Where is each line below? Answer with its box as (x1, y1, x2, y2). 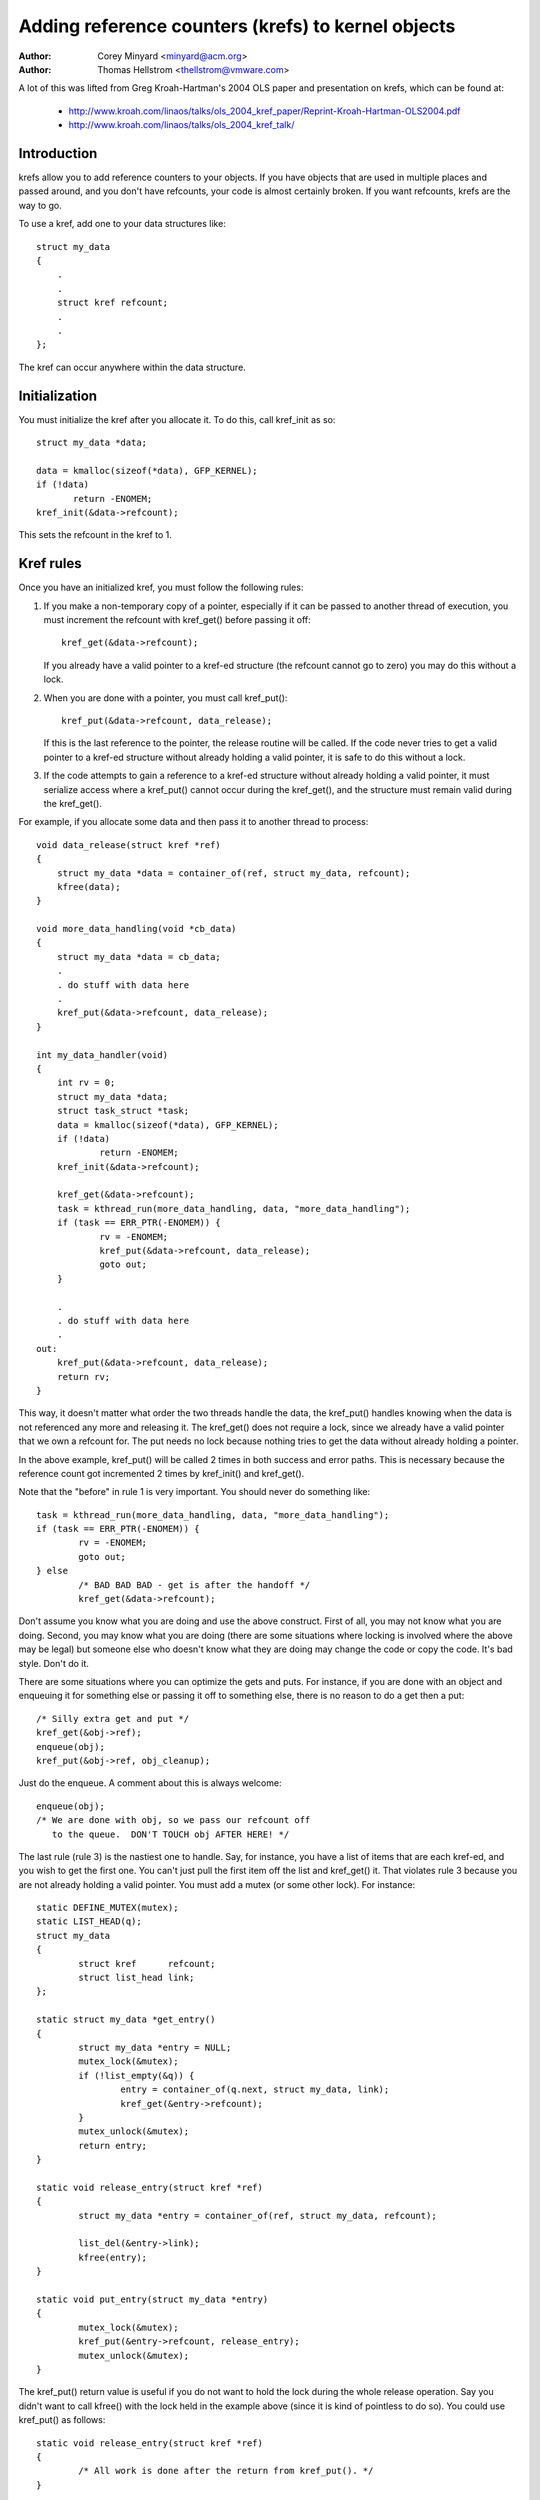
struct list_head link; (78, 1972, 195, 1984)
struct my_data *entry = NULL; (78, 2041, 232, 2053)
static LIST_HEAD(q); (36, 1916, 142, 1927)
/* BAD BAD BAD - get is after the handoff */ (78, 1579, 311, 1590)
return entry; (78, 2140, 148, 2151)
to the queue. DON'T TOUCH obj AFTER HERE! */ (51, 1828, 290, 1840)
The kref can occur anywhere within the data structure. (18, 361, 247, 373)
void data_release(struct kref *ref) (36, 839, 222, 850)
